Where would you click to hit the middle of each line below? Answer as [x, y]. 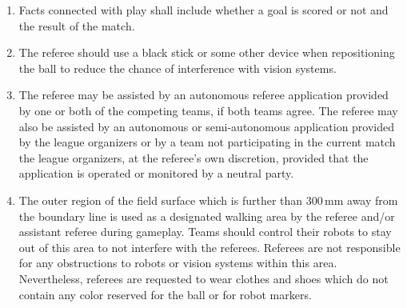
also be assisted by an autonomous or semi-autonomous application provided [207, 126]
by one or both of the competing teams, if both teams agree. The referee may [208, 110]
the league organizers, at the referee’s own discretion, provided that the [194, 157]
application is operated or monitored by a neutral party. [156, 173]
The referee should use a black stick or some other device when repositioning [207, 52]
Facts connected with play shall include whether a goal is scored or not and [203, 10]
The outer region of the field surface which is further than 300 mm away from [208, 200]
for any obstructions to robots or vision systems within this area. [178, 263]
